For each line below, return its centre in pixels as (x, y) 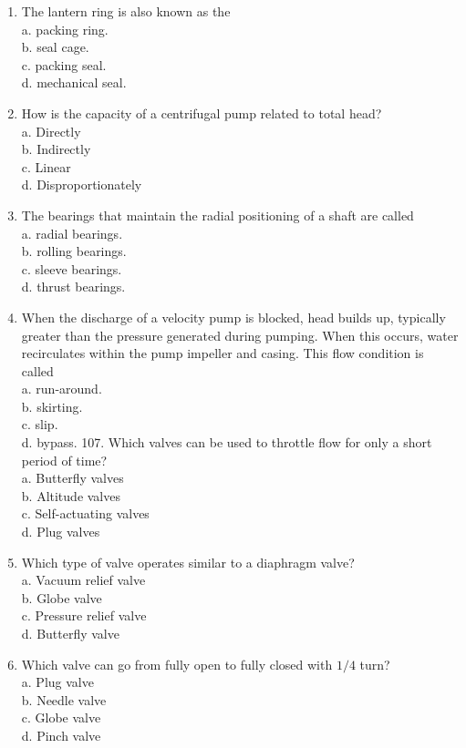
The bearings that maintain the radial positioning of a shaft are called (217, 215)
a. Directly (51, 131)
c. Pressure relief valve (84, 615)
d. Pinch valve (61, 735)
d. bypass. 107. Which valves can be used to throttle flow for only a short (227, 442)
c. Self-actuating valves (85, 513)
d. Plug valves (61, 532)
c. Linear (46, 166)
